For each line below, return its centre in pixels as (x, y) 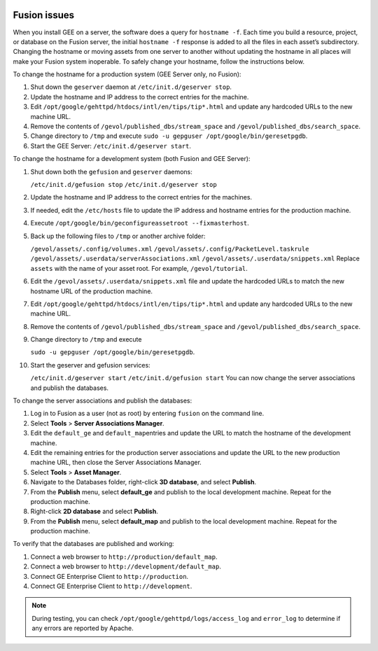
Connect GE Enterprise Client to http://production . (110, 576)
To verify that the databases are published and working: (93, 544)
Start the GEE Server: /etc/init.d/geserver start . (111, 146)
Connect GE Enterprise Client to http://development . (111, 586)
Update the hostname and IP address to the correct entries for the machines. (141, 197)
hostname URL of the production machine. (92, 291)
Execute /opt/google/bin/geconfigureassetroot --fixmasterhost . (140, 223)
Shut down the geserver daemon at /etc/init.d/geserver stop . (131, 87)
